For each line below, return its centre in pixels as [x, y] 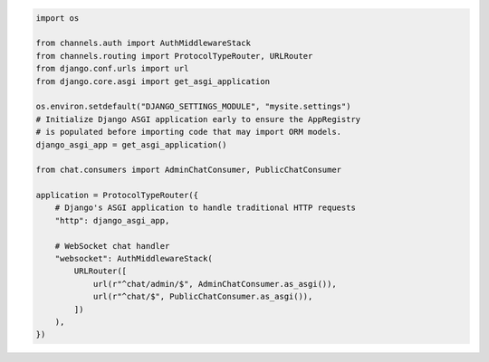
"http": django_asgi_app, [112, 220]
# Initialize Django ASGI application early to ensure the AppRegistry [198, 119]
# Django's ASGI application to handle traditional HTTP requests [206, 208]
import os [58, 18]
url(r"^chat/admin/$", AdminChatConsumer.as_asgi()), [215, 284]
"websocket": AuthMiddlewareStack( [134, 259]
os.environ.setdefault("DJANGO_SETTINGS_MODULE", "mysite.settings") [193, 107]
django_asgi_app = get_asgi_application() [131, 144]
